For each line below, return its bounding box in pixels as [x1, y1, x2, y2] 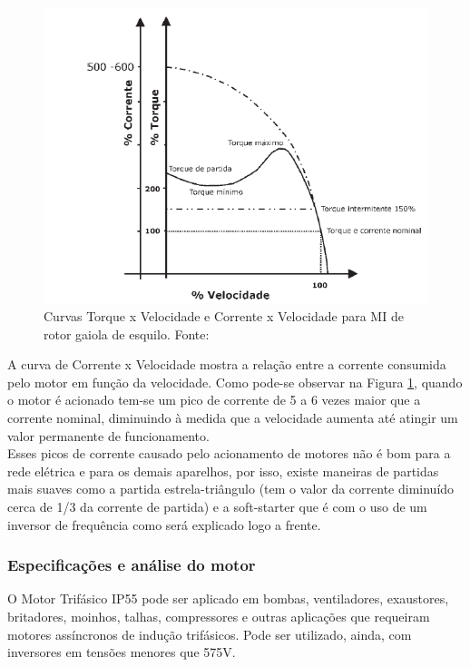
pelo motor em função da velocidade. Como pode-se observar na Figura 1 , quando [7, 372, 463, 391]
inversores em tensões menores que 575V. [7, 642, 236, 662]
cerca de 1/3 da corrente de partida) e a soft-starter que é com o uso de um [7, 497, 427, 515]
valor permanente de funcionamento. [7, 426, 210, 445]
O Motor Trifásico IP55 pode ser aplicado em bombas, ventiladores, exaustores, [7, 589, 449, 608]
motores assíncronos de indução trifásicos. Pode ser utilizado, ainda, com [7, 624, 412, 643]
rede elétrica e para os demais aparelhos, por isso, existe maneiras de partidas [7, 461, 439, 480]
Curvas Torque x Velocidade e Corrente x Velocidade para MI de [44, 307, 404, 326]
